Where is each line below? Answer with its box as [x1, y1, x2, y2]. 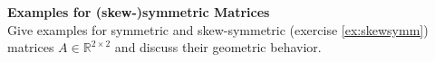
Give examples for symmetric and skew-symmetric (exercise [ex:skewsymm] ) [7, 20, 429, 39]
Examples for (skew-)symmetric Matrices [7, 3, 270, 21]
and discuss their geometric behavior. [114, 38, 322, 57]
